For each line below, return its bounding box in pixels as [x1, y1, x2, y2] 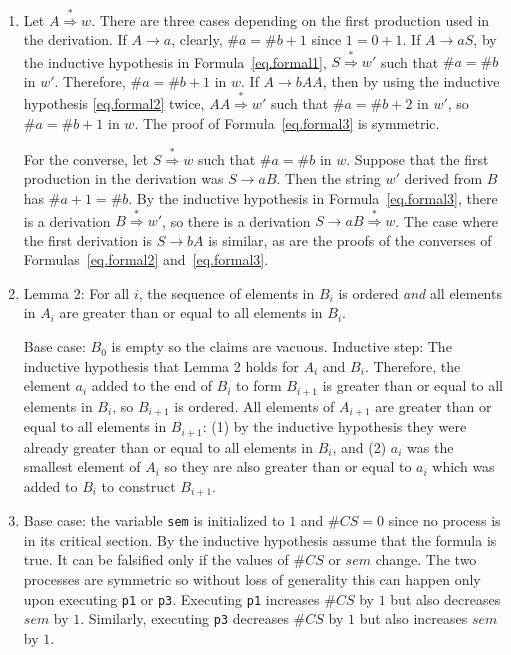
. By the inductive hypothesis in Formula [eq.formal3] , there [128, 187, 498, 208]
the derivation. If [23, 29, 127, 50]
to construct [101, 475, 176, 496]
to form [236, 375, 282, 396]
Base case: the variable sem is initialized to [23, 510, 285, 531]
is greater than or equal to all [322, 375, 503, 396]
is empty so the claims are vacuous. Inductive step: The [111, 336, 452, 357]
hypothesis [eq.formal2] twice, [23, 93, 205, 114]
